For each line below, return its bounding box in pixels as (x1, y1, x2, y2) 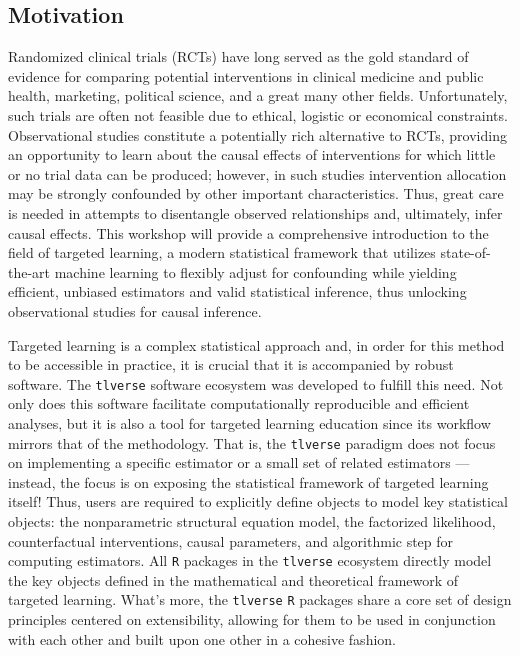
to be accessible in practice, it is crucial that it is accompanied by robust (8, 354, 454, 375)
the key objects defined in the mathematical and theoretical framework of (8, 569, 459, 590)
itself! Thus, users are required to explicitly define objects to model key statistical (8, 491, 509, 512)
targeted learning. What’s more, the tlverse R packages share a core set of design (8, 589, 512, 610)
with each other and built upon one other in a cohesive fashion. (8, 628, 396, 649)
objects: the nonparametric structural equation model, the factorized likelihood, (8, 510, 496, 531)
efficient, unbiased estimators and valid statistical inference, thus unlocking (8, 281, 467, 302)
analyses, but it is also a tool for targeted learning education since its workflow (8, 412, 491, 433)
